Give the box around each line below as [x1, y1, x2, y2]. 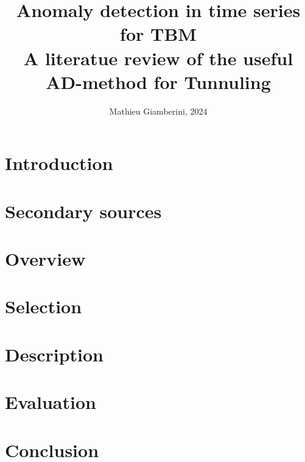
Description [5, 341, 104, 366]
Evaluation [5, 389, 96, 414]
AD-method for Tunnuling [46, 69, 271, 94]
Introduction [5, 151, 113, 176]
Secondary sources [5, 198, 162, 223]
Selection [5, 294, 82, 319]
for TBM [120, 21, 197, 46]
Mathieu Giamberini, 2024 [109, 104, 208, 117]
